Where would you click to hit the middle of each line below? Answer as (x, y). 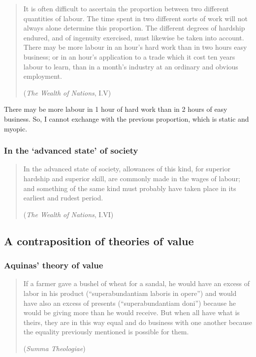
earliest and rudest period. (63, 198)
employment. (43, 76)
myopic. (16, 128)
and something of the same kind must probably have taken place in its (130, 188)
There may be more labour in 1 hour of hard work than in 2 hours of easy (116, 109)
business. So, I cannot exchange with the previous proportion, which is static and (127, 118)
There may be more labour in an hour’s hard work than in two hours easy (135, 47)
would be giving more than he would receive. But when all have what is (131, 312)
